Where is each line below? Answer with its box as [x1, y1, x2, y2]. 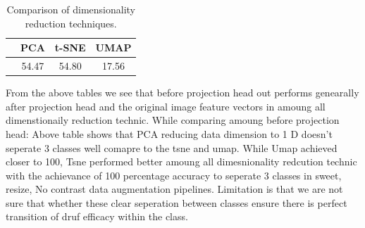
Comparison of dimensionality [6, 2, 136, 16]
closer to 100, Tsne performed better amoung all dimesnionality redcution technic [6, 154, 357, 169]
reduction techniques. [25, 15, 117, 30]
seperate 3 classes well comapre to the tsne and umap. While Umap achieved [6, 140, 338, 155]
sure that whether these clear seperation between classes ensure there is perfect [6, 195, 347, 210]
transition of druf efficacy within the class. [6, 209, 188, 224]
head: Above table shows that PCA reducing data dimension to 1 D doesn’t [6, 126, 333, 141]
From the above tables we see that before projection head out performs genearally [6, 85, 359, 100]
